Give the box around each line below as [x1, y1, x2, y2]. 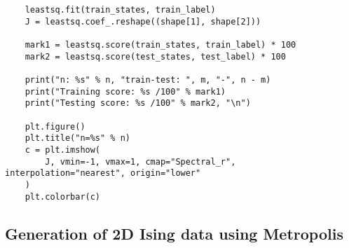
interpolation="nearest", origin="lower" [5, 168, 201, 179]
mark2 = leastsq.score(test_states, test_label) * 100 [25, 51, 286, 62]
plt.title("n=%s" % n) [25, 133, 130, 144]
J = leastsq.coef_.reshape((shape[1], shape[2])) [25, 16, 261, 27]
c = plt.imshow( [25, 144, 101, 155]
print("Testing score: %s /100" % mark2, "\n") [25, 98, 251, 109]
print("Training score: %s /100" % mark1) [25, 86, 226, 97]
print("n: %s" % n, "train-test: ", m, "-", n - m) [25, 74, 271, 85]
